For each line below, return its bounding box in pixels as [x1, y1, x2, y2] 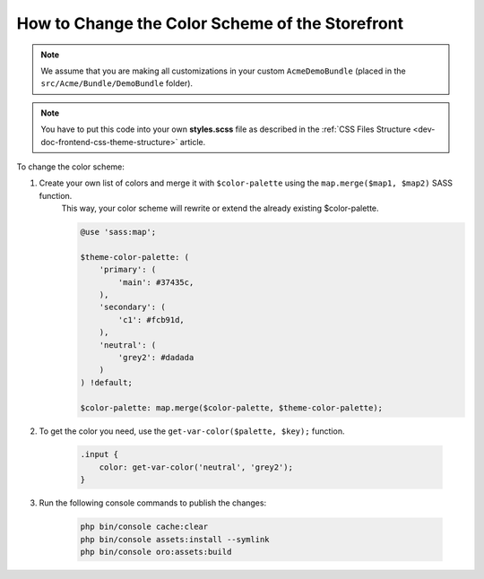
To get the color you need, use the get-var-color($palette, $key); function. [39, 426, 345, 436]
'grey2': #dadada [117, 352, 194, 362]
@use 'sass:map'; [80, 227, 157, 238]
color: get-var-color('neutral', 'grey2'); [99, 462, 293, 472]
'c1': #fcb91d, [117, 315, 186, 324]
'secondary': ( [99, 302, 166, 313]
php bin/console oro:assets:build [80, 547, 232, 557]
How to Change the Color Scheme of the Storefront [16, 13, 403, 33]
